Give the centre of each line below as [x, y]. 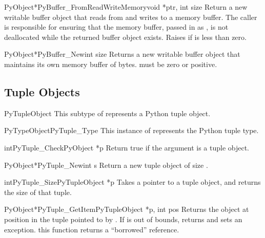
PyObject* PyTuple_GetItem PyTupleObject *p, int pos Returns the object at [127, 209]
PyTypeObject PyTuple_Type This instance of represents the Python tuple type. [131, 130]
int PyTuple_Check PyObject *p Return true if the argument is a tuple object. [127, 147]
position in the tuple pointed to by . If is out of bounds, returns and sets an [123, 219]
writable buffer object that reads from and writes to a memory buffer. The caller [131, 17]
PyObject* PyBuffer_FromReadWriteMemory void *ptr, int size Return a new [126, 7]
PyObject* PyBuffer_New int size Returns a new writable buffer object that [122, 54]
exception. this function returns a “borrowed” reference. [92, 229]
